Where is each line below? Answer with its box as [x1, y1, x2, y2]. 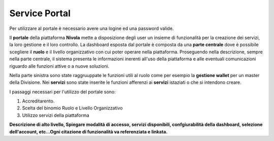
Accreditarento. [22, 98, 55, 104]
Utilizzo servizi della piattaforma [22, 112, 90, 118]
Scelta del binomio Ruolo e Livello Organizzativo [22, 105, 123, 111]
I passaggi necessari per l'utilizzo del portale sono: [9, 89, 116, 95]
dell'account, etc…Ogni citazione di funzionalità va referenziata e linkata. [9, 128, 167, 134]
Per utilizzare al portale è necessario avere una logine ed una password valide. [9, 25, 174, 31]
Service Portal [9, 8, 71, 19]
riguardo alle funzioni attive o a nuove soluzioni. [9, 63, 110, 69]
